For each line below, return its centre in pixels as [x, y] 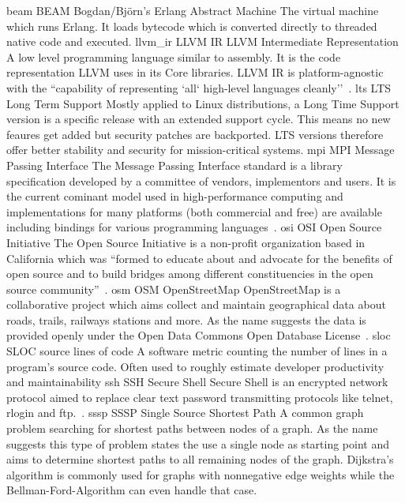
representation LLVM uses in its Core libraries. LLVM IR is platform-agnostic [195, 72]
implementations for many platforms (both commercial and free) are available [194, 211]
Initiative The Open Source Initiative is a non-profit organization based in [186, 242]
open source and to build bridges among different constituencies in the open [190, 274]
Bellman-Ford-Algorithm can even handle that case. [132, 490]
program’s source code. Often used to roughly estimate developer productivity [195, 366]
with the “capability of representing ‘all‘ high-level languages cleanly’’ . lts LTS [199, 87]
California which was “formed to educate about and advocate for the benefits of [199, 258]
